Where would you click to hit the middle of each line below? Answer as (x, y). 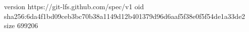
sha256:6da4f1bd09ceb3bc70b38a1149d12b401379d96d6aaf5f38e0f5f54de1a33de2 (125, 16)
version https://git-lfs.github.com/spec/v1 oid (74, 6)
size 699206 (21, 25)
